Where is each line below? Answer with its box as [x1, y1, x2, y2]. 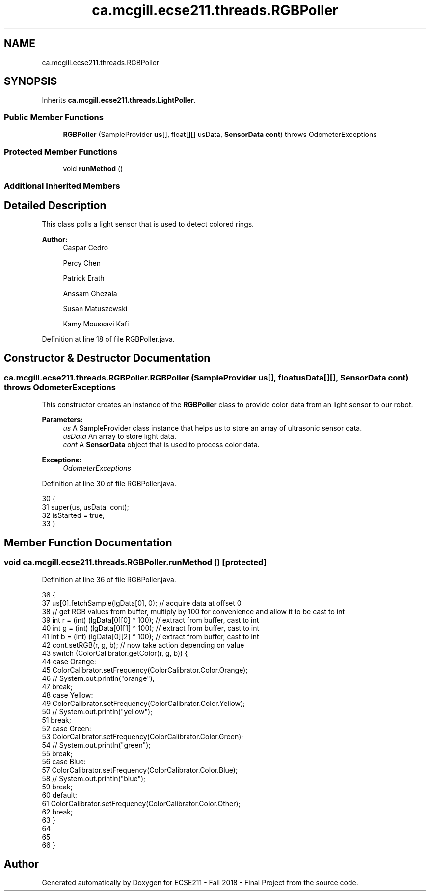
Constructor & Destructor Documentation [4, 352, 211, 364]
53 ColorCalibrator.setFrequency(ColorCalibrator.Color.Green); [42, 732, 243, 741]
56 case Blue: [42, 757, 86, 766]
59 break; [42, 782, 73, 791]
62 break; [42, 807, 73, 816]
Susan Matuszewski [63, 304, 128, 313]
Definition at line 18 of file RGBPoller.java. [42, 335, 175, 344]
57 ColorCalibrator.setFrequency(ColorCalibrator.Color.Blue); [42, 765, 238, 774]
